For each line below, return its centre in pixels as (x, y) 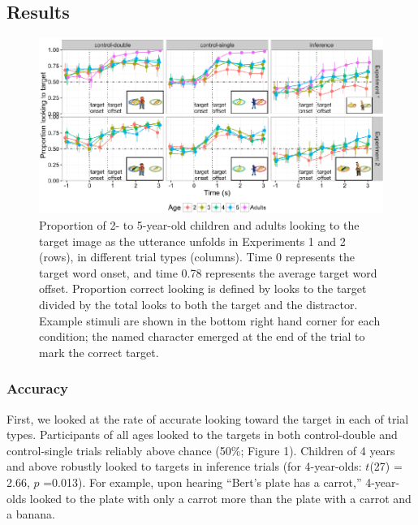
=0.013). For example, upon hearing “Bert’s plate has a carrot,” (203, 482)
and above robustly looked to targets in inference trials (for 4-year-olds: (184, 466)
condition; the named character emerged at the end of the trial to (202, 336)
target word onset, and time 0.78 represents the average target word (208, 272)
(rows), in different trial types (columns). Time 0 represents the (197, 257)
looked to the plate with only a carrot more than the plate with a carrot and (220, 498)
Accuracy (38, 388)
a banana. (31, 514)
